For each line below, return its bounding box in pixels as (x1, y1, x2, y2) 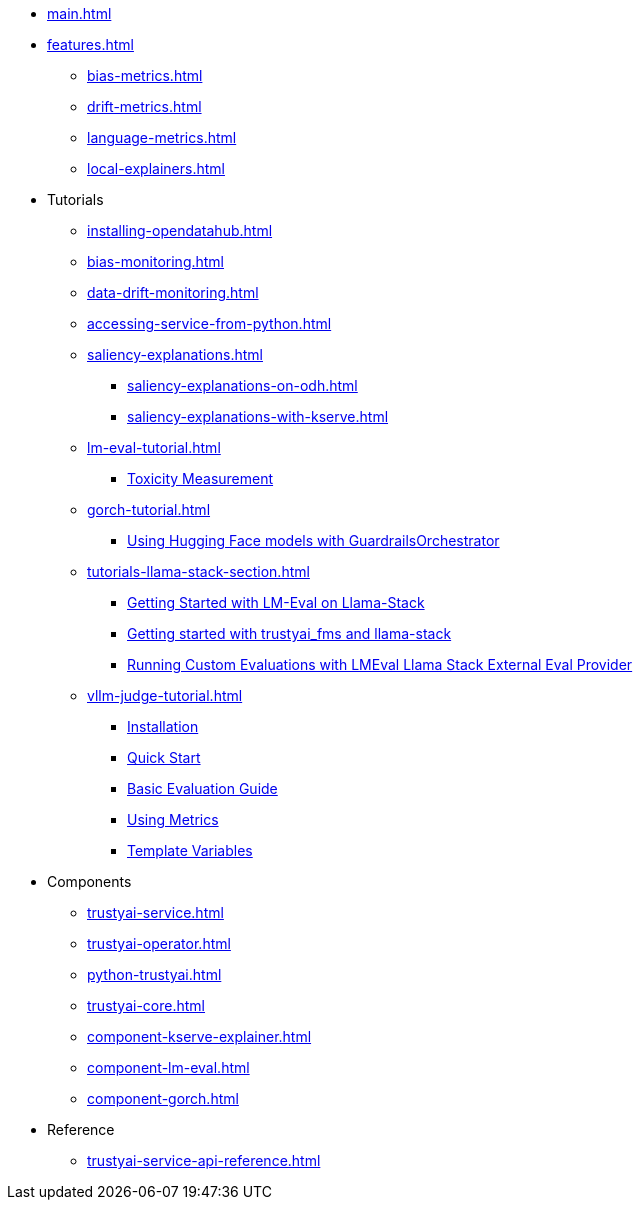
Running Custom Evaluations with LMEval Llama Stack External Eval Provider (127, 656, 633, 673)
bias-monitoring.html (87, 253, 225, 270)
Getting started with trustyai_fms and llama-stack (127, 625, 452, 642)
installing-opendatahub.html (87, 222, 273, 239)
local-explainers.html (87, 160, 225, 177)
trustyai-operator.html (87, 935, 231, 952)
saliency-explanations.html (87, 346, 263, 363)
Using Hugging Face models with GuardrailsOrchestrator (127, 532, 500, 549)
